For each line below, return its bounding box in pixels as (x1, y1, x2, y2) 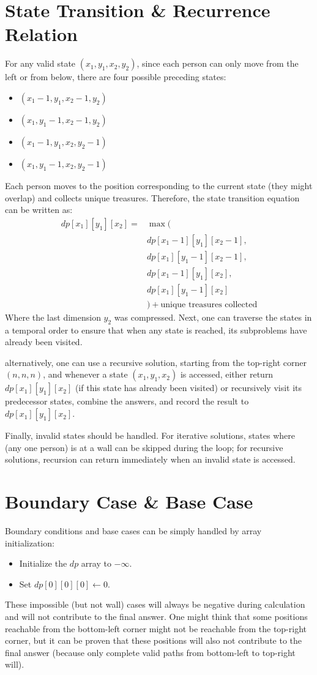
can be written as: (5, 203, 73, 216)
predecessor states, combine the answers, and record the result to (5, 395, 249, 408)
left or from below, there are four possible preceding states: (5, 70, 226, 83)
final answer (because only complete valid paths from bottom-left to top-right (5, 646, 296, 658)
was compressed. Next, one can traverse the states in (114, 310, 312, 323)
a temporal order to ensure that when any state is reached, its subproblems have (5, 323, 307, 336)
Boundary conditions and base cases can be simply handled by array (5, 524, 262, 537)
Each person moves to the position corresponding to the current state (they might (5, 179, 313, 192)
